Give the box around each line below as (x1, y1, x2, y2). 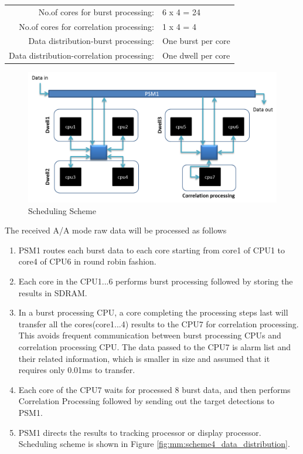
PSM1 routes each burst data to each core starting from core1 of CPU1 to (18, 243, 285, 256)
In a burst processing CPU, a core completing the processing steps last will (18, 306, 288, 319)
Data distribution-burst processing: (28, 35, 154, 47)
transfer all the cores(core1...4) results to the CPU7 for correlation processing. (18, 317, 299, 330)
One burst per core (162, 35, 230, 47)
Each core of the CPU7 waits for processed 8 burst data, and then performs (18, 383, 291, 395)
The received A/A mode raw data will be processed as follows (5, 224, 227, 236)
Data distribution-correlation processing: (9, 49, 154, 62)
